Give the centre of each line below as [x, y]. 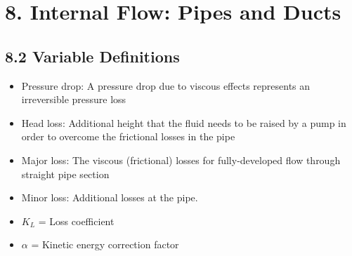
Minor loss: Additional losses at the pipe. [110, 197]
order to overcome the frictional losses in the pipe [128, 136]
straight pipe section [65, 174]
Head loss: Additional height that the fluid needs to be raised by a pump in [184, 122]
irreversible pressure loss [74, 99]
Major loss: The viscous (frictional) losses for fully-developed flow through [181, 160]
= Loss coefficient [76, 221]
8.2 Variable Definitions [92, 56]
